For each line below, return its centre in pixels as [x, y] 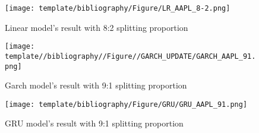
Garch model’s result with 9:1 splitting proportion [96, 85]
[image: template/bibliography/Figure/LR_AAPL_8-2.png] [118, 8]
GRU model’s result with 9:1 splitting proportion [94, 123]
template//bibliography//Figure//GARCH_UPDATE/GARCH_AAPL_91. [130, 56]
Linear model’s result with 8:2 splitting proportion [97, 27]
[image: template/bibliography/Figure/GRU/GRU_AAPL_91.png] [126, 104]
